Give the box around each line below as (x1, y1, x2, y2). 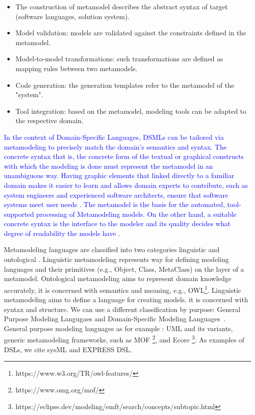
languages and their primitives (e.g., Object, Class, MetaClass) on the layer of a (4, 263, 244, 274)
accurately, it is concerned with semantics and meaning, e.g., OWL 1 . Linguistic (4, 283, 241, 295)
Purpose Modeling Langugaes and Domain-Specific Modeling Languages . (4, 313, 226, 324)
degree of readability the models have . (4, 228, 120, 238)
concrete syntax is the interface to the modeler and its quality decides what (4, 218, 230, 229)
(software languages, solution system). (15, 11, 129, 21)
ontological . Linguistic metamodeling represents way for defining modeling (4, 254, 229, 264)
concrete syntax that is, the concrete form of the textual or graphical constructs (4, 151, 244, 161)
